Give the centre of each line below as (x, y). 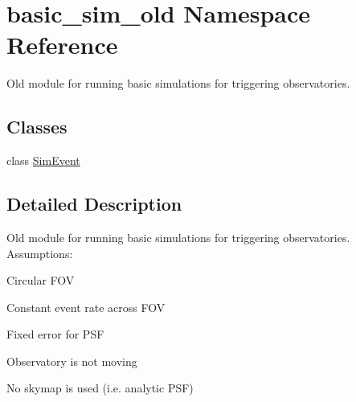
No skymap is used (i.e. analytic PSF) (100, 388)
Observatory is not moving (72, 361)
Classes (37, 127)
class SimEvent (43, 160)
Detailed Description (94, 204)
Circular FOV (41, 280)
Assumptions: (40, 253)
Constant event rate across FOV (86, 307)
